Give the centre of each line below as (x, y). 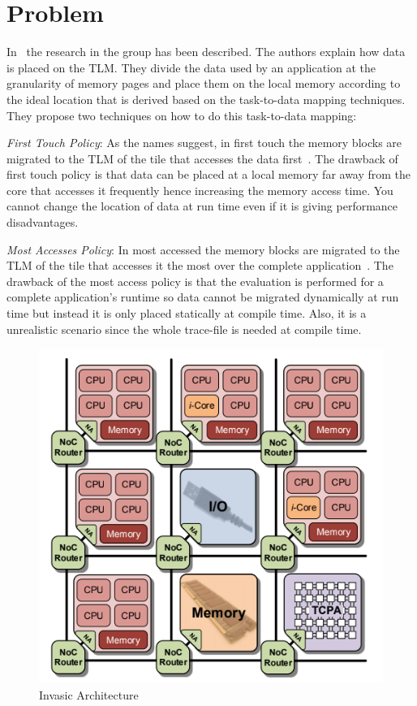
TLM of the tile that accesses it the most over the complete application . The (200, 265)
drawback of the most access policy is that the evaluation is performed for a (195, 281)
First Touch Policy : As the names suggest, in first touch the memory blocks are (204, 143)
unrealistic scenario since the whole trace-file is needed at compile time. (184, 329)
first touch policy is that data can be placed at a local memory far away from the (209, 174)
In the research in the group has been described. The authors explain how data (206, 52)
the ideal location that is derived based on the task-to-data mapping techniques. (206, 99)
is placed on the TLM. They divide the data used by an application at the (191, 67)
